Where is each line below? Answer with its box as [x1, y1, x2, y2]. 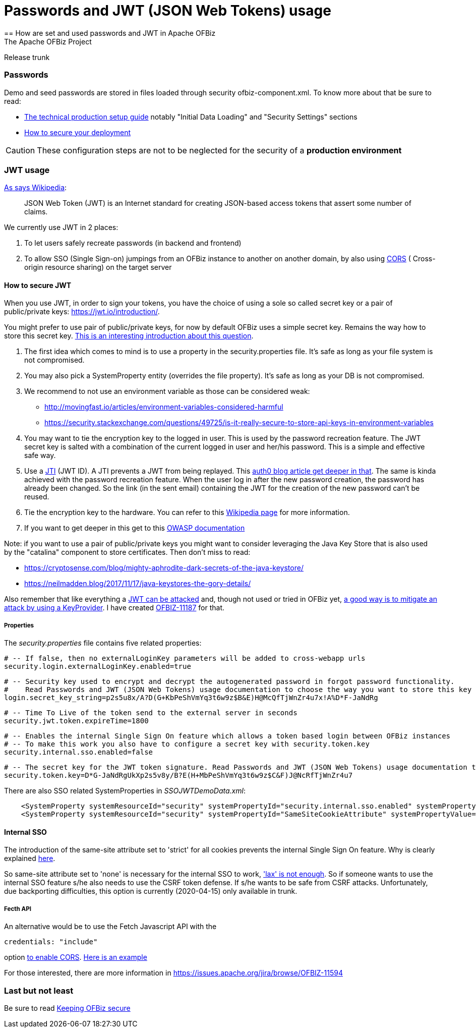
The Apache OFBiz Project [4, 37, 92, 46]
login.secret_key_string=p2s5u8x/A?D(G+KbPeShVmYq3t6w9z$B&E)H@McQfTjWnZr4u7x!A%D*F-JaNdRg [4, 694, 378, 702]
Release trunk [4, 52, 50, 62]
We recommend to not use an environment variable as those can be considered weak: [24, 387, 310, 396]
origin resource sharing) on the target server [24, 263, 172, 272]
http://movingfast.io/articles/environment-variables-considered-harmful [44, 403, 283, 412]
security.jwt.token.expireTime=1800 [4, 717, 149, 725]
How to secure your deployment [24, 128, 131, 137]
